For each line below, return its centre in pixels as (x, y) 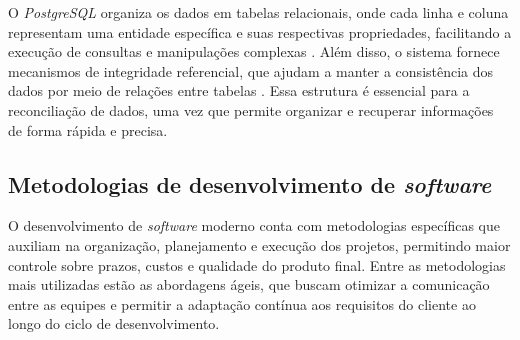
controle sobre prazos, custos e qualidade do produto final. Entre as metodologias (257, 264)
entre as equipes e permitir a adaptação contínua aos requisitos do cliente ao (242, 303)
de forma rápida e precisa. (88, 129)
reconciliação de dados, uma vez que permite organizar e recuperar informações (251, 109)
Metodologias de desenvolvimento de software (250, 183)
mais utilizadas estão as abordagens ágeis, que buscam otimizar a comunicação (249, 284)
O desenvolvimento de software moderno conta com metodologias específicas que (254, 225)
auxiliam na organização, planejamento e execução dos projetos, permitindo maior (259, 244)
